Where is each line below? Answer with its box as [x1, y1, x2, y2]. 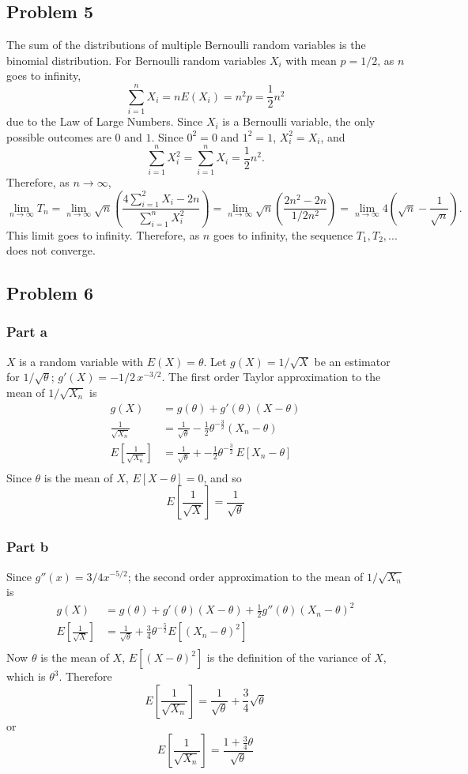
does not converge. [6, 242, 96, 259]
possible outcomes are [6, 128, 111, 145]
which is [6, 668, 46, 685]
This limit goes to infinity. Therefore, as [6, 226, 200, 243]
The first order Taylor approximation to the [168, 368, 381, 385]
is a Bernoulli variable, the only [222, 113, 376, 130]
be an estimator [314, 353, 391, 369]
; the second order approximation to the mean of [127, 568, 364, 584]
